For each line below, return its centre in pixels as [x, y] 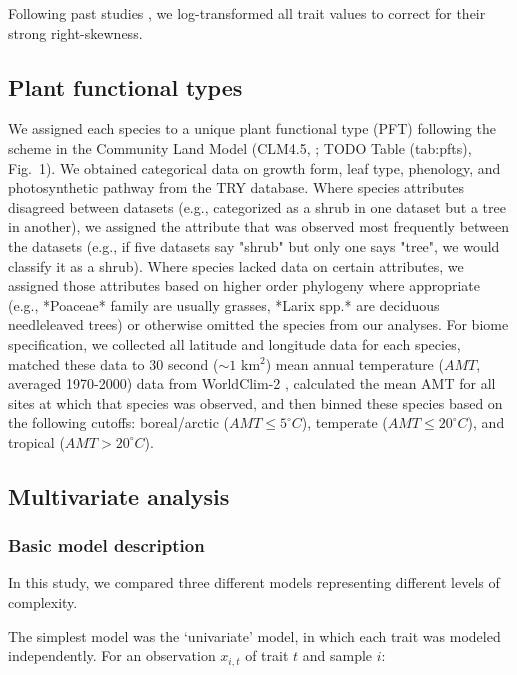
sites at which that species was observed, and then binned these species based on [255, 402]
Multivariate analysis [119, 495]
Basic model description [106, 545]
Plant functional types [125, 86]
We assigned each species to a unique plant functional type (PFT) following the [252, 128]
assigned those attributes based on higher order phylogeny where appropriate [244, 285]
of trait [267, 655]
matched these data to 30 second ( [113, 363]
